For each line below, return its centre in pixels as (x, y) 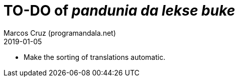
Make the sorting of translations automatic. (95, 57)
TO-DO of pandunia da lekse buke (119, 11)
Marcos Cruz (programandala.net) (60, 33)
